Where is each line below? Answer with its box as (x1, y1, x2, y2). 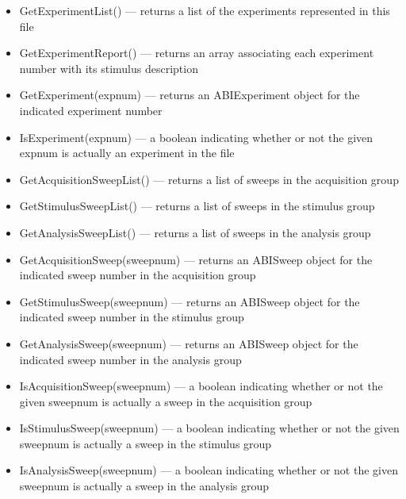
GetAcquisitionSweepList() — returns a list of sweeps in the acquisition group (19, 171, 399, 187)
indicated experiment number (19, 102, 163, 118)
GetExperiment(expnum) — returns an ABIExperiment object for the (19, 86, 360, 103)
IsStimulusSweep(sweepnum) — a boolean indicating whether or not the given (19, 420, 400, 436)
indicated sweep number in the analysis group (19, 351, 242, 367)
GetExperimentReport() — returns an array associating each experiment (19, 44, 374, 61)
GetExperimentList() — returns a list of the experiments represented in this (19, 2, 390, 18)
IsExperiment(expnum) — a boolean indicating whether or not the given (19, 129, 373, 145)
